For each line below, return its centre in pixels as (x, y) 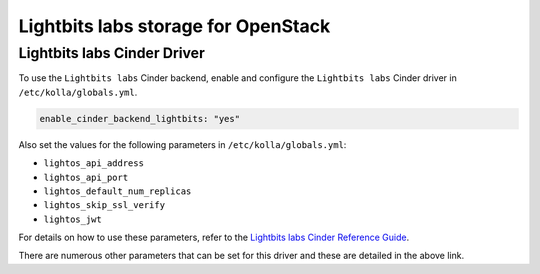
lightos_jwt (72, 219)
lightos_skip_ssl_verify (104, 205)
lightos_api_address (94, 163)
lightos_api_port (86, 177)
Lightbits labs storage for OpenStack (174, 26)
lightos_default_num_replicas (117, 191)
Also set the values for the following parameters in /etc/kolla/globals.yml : (182, 144)
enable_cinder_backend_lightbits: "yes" (139, 118)
